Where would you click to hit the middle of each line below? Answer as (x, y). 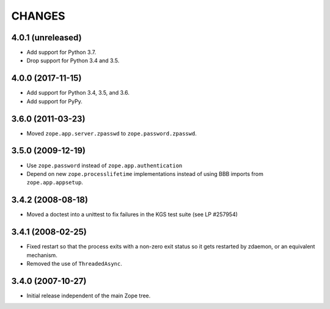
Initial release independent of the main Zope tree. (89, 296)
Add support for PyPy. (54, 101)
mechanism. (42, 255)
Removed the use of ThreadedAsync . (74, 263)
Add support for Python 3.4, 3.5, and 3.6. (78, 93)
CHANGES (38, 16)
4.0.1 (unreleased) (46, 38)
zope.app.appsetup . (55, 183)
